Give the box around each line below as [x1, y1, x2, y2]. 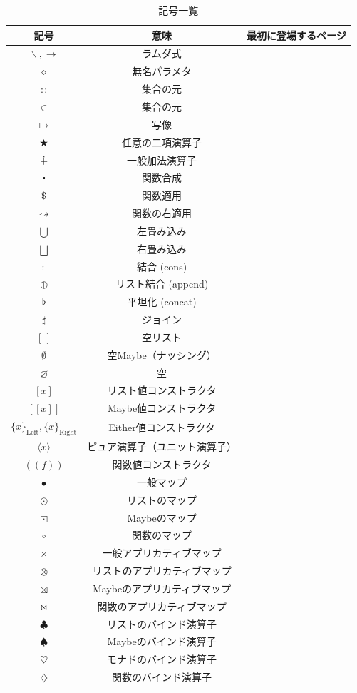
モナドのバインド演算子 [107, 652, 217, 667]
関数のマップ [132, 527, 192, 542]
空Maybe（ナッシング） [107, 347, 217, 362]
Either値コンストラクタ [108, 420, 215, 435]
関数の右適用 [132, 206, 192, 221]
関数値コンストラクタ [112, 457, 212, 472]
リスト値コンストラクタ [107, 383, 217, 398]
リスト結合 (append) [115, 276, 209, 291]
